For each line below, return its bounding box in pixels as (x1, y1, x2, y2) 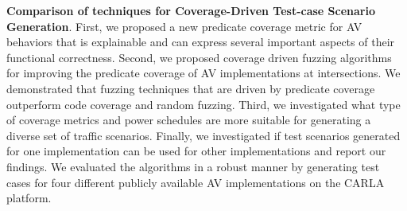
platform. (6, 190, 52, 206)
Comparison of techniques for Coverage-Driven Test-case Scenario (6, 2, 376, 18)
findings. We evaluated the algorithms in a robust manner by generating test (6, 158, 380, 174)
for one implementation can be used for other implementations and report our (6, 143, 386, 159)
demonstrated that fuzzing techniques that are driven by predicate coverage (6, 80, 375, 96)
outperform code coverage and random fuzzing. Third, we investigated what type (6, 96, 401, 112)
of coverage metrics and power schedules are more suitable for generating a (6, 111, 371, 128)
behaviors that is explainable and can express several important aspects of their (6, 33, 395, 50)
